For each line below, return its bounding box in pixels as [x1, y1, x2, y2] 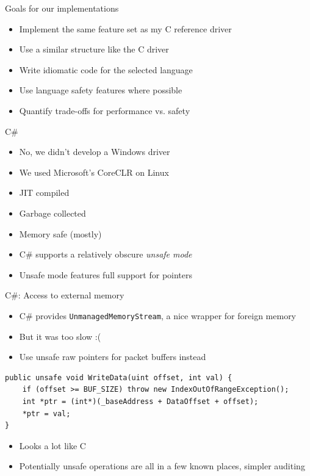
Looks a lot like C [19, 439, 86, 452]
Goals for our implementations [5, 2, 119, 14]
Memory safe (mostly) [19, 227, 102, 240]
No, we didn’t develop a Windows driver [19, 145, 170, 158]
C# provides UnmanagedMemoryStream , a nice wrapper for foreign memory [19, 309, 297, 322]
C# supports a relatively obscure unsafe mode [19, 248, 192, 261]
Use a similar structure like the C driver [19, 43, 169, 56]
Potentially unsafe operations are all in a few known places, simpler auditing [19, 460, 305, 472]
